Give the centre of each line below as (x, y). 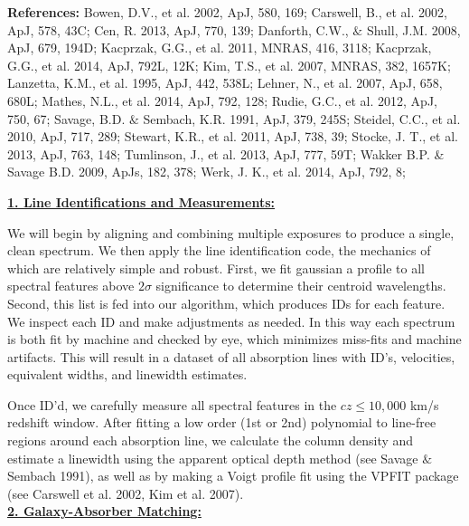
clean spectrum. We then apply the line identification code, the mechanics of (219, 250)
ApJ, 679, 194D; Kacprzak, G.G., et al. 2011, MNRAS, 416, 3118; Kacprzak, (220, 48)
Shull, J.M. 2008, (413, 29)
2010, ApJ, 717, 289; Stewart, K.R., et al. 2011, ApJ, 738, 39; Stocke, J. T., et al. (233, 136)
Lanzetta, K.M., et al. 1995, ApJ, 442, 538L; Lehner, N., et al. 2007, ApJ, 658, (225, 83)
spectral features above (71, 286)
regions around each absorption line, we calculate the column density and (211, 440)
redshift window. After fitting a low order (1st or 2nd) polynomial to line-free (222, 422)
